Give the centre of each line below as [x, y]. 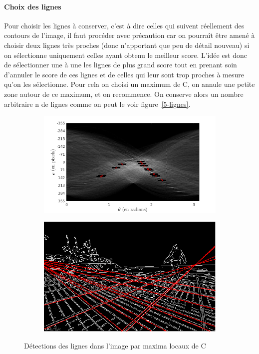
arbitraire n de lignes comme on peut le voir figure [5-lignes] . [97, 104]
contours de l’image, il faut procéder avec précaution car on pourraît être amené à [129, 35]
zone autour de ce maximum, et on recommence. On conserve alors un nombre [124, 94]
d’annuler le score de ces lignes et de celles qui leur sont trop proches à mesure [124, 74]
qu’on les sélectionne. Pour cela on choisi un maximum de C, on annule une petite [129, 84]
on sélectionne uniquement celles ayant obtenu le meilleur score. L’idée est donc [126, 55]
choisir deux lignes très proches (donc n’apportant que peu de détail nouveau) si [127, 45]
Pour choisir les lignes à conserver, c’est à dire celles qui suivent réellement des [124, 25]
